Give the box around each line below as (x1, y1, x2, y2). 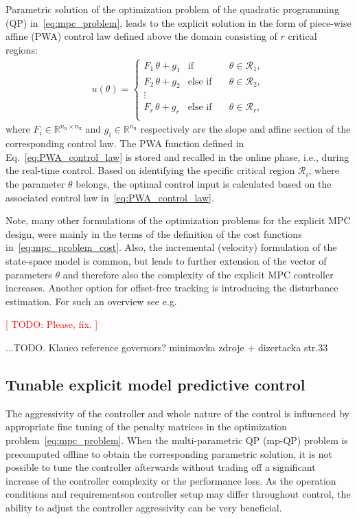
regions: (5, 42, 38, 56)
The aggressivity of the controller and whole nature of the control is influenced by (5, 406, 349, 420)
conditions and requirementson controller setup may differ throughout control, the (5, 487, 351, 501)
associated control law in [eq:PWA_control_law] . (5, 190, 214, 204)
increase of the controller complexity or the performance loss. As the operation (5, 473, 336, 487)
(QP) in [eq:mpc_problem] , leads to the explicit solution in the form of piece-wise (5, 15, 352, 30)
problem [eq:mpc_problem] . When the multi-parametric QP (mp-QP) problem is (5, 432, 348, 447)
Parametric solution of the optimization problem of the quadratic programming (5, 2, 339, 16)
